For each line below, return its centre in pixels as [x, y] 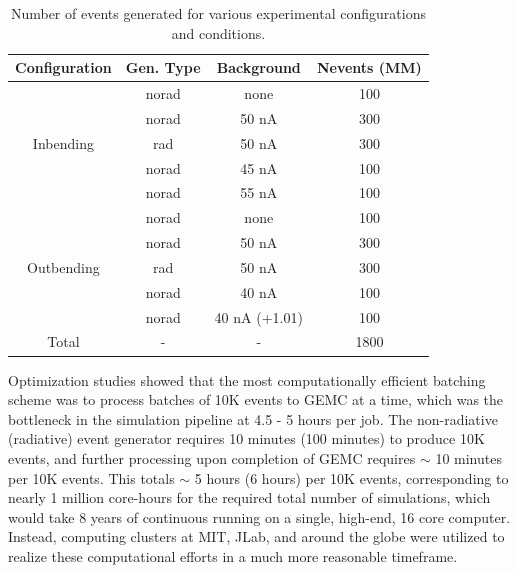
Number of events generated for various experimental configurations [218, 13]
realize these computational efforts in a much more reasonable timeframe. [233, 555]
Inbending [63, 142]
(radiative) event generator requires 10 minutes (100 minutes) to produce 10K [246, 438]
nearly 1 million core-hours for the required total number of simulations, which [249, 497]
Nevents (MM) [369, 67]
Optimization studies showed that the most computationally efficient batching [247, 379]
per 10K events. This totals [91, 477]
